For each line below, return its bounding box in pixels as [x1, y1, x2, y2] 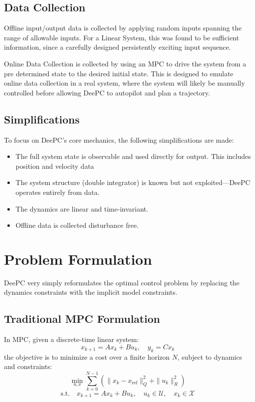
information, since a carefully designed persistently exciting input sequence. [4, 42, 231, 52]
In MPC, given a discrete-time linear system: [4, 334, 139, 344]
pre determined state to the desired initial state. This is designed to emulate [4, 68, 233, 78]
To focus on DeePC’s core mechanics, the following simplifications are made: [4, 134, 234, 145]
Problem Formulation [4, 248, 152, 269]
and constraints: [4, 361, 52, 371]
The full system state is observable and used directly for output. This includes [15, 151, 251, 161]
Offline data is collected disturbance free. [15, 220, 139, 230]
